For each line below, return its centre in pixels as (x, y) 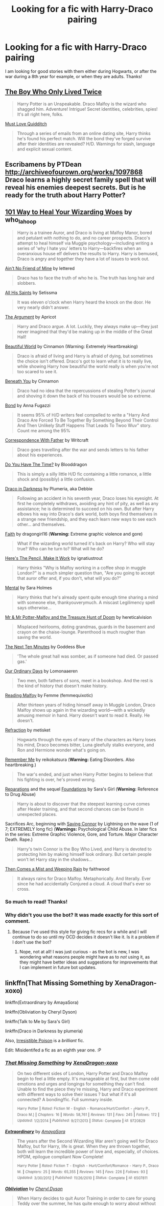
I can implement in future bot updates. (58, 967)
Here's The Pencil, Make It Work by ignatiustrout (54, 558)
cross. (23, 889)
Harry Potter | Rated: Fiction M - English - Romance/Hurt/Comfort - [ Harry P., (83, 1110)
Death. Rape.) (19, 840)
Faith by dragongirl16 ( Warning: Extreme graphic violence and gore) (74, 534)
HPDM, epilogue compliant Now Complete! (60, 1157)
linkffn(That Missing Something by (59, 983)
